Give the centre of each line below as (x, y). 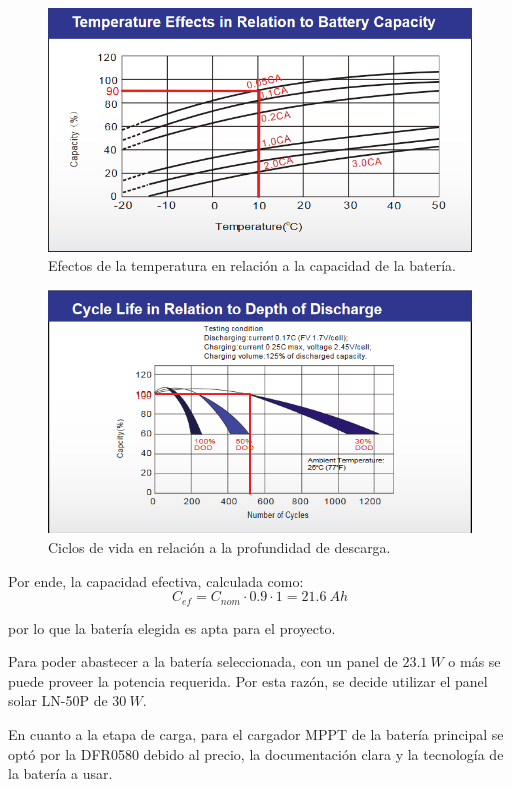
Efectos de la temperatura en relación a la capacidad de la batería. (252, 265)
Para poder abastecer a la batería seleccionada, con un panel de (203, 661)
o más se (474, 661)
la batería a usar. (60, 773)
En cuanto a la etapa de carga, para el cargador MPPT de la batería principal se (256, 733)
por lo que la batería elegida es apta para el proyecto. (172, 627)
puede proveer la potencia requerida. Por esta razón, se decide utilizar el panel (248, 680)
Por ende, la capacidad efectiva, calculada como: (156, 580)
